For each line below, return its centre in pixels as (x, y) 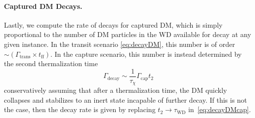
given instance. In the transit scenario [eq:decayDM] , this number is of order (120, 44)
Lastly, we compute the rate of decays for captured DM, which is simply (113, 24)
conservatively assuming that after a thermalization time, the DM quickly (116, 90)
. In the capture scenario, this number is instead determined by (146, 54)
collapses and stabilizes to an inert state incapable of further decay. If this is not (126, 99)
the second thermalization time (51, 63)
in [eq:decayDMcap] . (219, 109)
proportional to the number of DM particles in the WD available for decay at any (128, 34)
